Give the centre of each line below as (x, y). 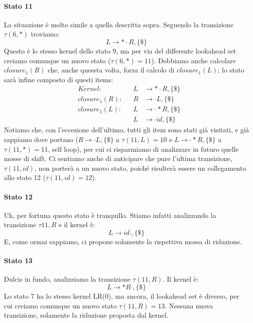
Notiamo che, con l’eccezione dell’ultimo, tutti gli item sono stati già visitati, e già (126, 130)
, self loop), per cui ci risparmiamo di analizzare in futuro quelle (143, 149)
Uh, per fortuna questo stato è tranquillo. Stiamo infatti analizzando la (110, 215)
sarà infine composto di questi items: (59, 79)
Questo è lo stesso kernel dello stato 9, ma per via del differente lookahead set (120, 50)
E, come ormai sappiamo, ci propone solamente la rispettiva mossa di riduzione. (123, 242)
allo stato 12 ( (25, 177)
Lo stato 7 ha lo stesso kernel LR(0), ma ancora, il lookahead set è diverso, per (122, 296)
